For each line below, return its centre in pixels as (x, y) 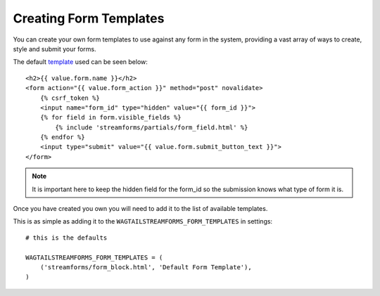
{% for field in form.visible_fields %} (111, 117)
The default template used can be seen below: (80, 62)
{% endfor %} (62, 137)
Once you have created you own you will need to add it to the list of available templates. (140, 209)
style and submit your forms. (55, 49)
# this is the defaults (66, 238)
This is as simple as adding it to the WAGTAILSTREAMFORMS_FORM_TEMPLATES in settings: (143, 221)
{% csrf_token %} (70, 98)
